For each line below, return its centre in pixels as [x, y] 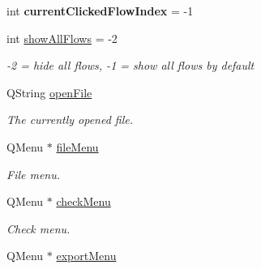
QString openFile [49, 92]
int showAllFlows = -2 [62, 38]
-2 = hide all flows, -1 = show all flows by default [130, 65]
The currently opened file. [70, 120]
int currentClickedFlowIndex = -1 [100, 11]
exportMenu [86, 256]
